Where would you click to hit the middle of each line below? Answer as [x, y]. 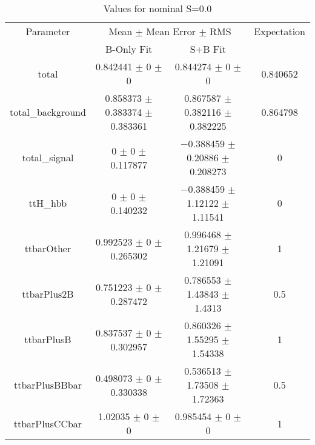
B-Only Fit [129, 49]
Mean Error [171, 31]
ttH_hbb [48, 203]
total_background [48, 112]
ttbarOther [48, 248]
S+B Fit [208, 49]
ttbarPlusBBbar [48, 385]
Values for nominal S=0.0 [157, 8]
